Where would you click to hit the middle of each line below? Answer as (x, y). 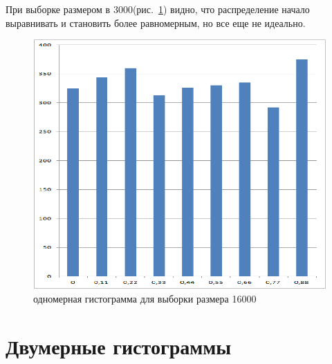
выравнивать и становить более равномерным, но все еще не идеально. (156, 22)
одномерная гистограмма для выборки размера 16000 (145, 298)
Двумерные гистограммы (119, 346)
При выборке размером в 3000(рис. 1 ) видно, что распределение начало (158, 9)
